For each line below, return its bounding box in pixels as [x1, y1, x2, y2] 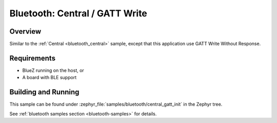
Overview [9, 27, 42, 36]
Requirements [9, 54, 56, 62]
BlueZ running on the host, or [22, 67, 84, 73]
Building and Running [9, 88, 80, 96]
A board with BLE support [22, 75, 77, 81]
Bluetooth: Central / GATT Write [9, 8, 147, 19]
